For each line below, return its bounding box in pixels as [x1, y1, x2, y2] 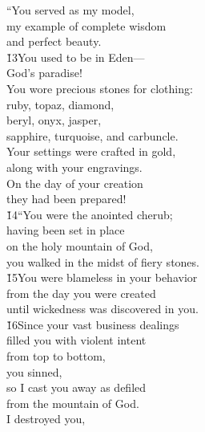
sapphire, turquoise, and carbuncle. [6, 127, 179, 144]
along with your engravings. [6, 158, 143, 175]
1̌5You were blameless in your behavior [6, 269, 198, 286]
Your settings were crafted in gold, [6, 143, 176, 160]
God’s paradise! [6, 64, 82, 81]
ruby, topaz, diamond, [6, 96, 115, 112]
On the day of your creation [6, 174, 143, 191]
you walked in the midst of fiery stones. [6, 253, 199, 270]
